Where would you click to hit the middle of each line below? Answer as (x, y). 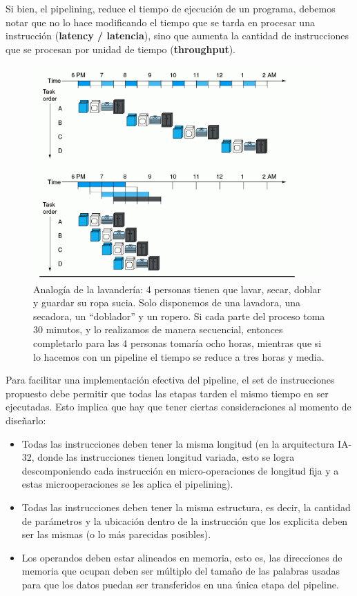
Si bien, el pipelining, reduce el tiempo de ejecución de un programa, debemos (171, 8)
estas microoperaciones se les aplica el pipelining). (127, 484)
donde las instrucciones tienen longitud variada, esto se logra (166, 457)
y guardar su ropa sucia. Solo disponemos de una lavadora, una (167, 302)
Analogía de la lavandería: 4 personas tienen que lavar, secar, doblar (177, 289)
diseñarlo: (26, 420)
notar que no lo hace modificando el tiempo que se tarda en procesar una (160, 22)
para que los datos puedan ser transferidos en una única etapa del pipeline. (180, 584)
